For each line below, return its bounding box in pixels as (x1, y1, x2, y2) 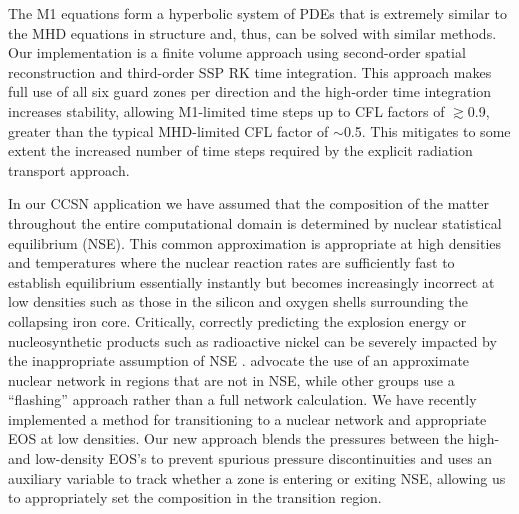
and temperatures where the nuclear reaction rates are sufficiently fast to (8, 252, 455, 273)
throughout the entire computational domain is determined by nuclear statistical (8, 212, 502, 233)
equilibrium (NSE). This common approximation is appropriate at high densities (8, 232, 502, 253)
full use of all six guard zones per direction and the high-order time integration (8, 81, 492, 102)
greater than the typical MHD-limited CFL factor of (8, 120, 329, 141)
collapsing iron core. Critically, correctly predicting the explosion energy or (8, 310, 467, 331)
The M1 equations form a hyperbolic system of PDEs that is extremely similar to (8, 3, 507, 23)
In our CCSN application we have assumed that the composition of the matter (8, 193, 489, 214)
